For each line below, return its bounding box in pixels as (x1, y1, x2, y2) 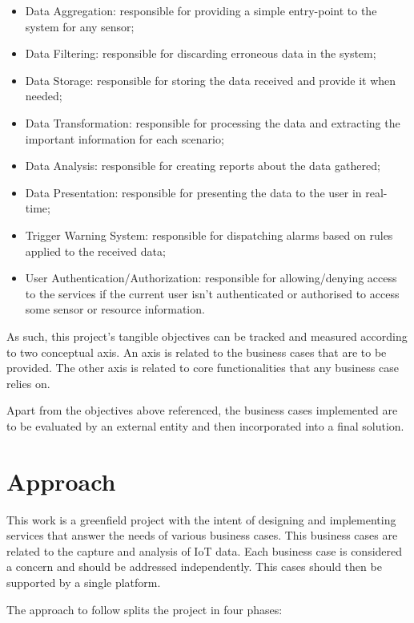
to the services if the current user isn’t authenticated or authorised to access (25, 285, 400, 301)
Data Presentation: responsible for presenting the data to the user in (25, 184, 362, 200)
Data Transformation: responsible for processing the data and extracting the (25, 114, 400, 131)
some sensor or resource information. (25, 301, 205, 318)
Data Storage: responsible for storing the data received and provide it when (25, 71, 396, 88)
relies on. (6, 374, 50, 391)
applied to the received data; (25, 242, 166, 259)
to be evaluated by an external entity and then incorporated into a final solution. (6, 417, 404, 434)
